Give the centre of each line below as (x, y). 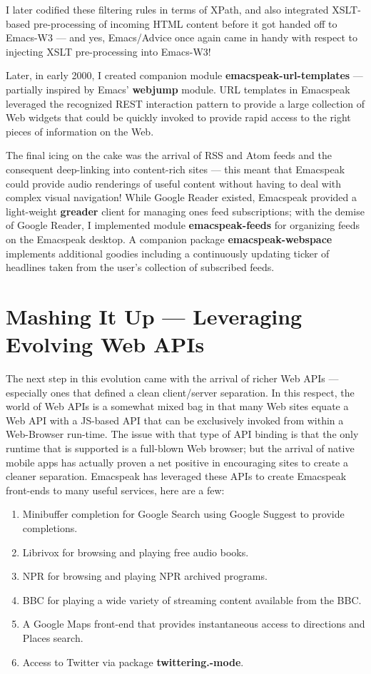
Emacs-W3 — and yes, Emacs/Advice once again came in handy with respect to (182, 37)
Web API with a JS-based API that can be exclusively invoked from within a (175, 420)
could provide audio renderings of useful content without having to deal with (174, 183)
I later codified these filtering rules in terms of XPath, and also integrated (167, 9)
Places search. (53, 637)
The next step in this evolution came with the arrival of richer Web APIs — (172, 378)
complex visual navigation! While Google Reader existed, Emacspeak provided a (181, 197)
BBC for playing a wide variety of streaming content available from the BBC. (192, 599)
